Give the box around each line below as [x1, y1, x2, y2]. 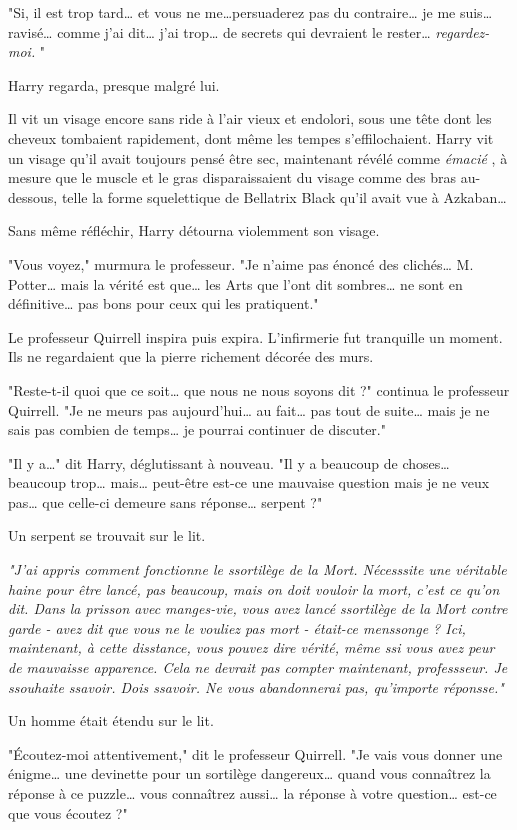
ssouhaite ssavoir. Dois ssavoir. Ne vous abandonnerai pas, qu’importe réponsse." [8, 676, 504, 697]
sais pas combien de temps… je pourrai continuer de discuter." [8, 419, 386, 440]
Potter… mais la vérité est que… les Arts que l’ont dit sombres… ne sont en [8, 273, 463, 294]
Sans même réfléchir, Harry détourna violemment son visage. [8, 220, 380, 241]
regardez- [435, 21, 490, 42]
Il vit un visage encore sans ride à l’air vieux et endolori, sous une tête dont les [8, 108, 492, 129]
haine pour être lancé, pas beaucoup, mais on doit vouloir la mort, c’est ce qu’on [8, 578, 500, 599]
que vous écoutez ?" [8, 802, 128, 823]
